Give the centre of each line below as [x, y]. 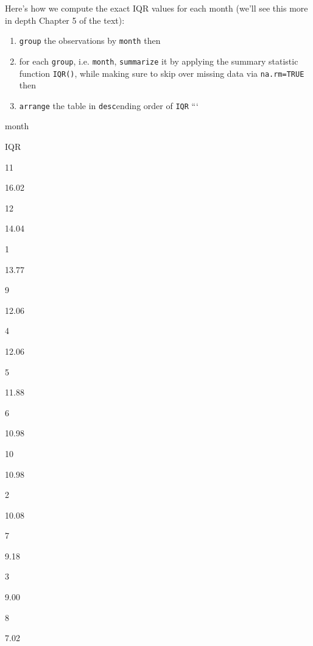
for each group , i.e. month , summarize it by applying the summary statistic [159, 61]
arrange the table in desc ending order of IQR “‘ [109, 105]
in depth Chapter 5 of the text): [65, 20]
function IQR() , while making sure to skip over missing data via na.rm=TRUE [162, 73]
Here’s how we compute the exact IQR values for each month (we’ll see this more [156, 8]
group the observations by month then [90, 41]
